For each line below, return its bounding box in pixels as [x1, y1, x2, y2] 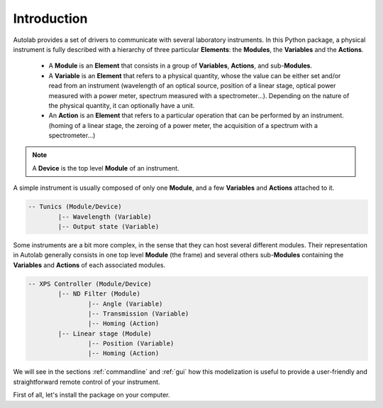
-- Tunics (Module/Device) [28, 203, 122, 211]
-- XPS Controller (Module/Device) [28, 279, 152, 288]
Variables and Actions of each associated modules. [13, 260, 166, 269]
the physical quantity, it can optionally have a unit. [48, 101, 195, 109]
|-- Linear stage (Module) [57, 329, 152, 338]
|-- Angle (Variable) [87, 299, 163, 308]
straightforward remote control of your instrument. [13, 377, 160, 386]
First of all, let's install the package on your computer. [13, 391, 170, 399]
